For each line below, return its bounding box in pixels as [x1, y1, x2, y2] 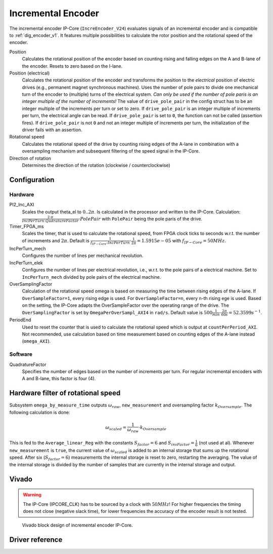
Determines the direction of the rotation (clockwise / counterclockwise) [22, 162, 170, 168]
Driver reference [9, 535, 63, 544]
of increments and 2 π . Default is [22, 238, 89, 244]
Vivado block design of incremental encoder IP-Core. [22, 522, 133, 528]
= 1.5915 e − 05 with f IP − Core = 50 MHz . [136, 238, 226, 245]
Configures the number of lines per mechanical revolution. [22, 252, 144, 258]
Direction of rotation [9, 155, 52, 161]
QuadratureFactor [9, 361, 47, 367]
